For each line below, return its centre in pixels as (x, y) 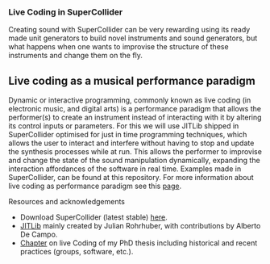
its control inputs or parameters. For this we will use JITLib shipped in (124, 126)
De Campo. (39, 235)
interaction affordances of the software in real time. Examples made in (125, 169)
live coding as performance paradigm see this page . (95, 186)
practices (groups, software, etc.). (77, 252)
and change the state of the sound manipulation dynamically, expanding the (134, 161)
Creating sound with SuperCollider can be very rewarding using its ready (129, 30)
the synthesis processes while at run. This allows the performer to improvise (135, 152)
